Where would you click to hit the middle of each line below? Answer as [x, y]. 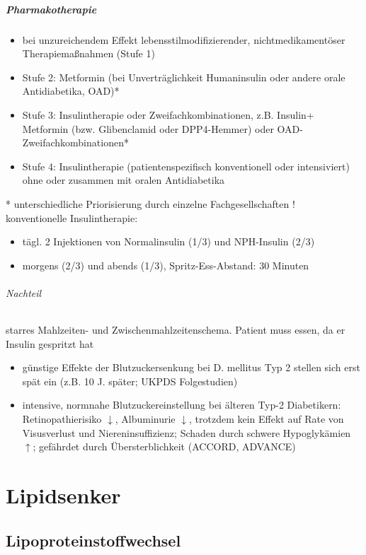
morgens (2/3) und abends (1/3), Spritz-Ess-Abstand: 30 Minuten [166, 265]
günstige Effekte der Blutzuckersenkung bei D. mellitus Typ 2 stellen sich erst [191, 367]
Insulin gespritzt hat [50, 343]
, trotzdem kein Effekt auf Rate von [267, 419]
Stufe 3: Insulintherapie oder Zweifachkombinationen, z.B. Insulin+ [168, 114]
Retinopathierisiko [62, 419]
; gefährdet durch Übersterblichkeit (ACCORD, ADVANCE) [164, 446]
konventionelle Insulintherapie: [72, 217]
